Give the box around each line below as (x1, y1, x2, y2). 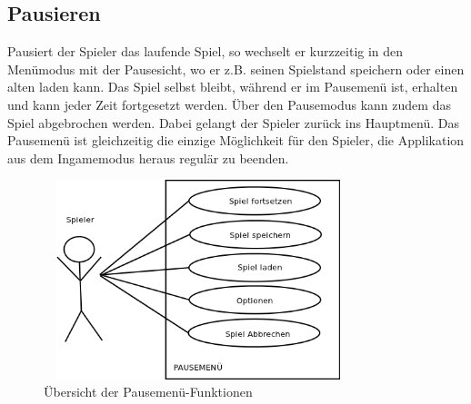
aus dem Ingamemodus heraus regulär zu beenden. (7, 148, 289, 167)
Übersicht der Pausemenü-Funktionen (44, 382, 253, 401)
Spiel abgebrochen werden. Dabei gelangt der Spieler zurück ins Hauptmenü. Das (7, 113, 459, 132)
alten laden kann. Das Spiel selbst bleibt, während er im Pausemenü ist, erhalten (7, 77, 458, 96)
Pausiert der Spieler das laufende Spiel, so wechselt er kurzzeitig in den (7, 42, 404, 61)
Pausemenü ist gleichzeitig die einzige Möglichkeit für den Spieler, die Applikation (7, 131, 465, 150)
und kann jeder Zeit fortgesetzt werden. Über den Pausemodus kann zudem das (7, 94, 451, 113)
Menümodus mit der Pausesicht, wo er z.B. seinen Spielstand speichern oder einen (7, 59, 465, 78)
